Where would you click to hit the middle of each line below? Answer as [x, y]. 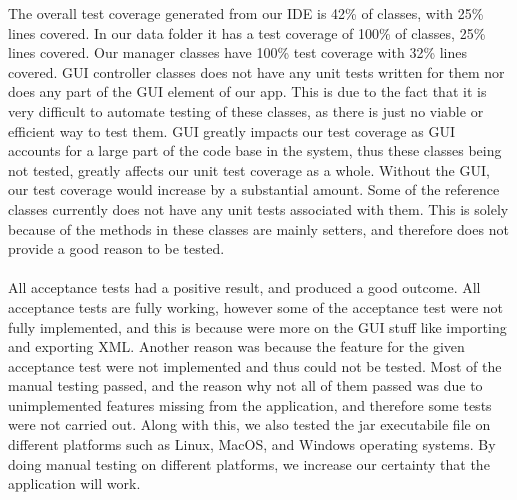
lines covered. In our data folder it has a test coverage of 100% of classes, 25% [247, 32]
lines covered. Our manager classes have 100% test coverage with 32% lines [238, 52]
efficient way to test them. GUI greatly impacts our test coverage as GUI [231, 130]
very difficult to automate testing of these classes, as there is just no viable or [246, 110]
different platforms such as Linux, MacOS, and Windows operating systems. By [252, 444]
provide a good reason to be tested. [116, 248]
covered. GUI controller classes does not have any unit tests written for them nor [256, 71]
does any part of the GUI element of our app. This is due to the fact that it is [247, 91]
